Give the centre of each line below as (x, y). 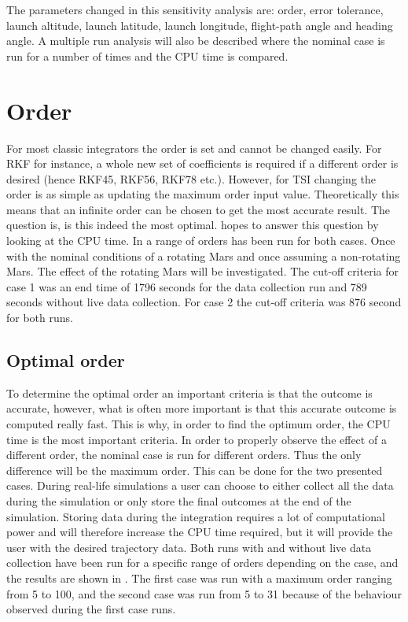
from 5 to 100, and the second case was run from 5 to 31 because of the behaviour (204, 593)
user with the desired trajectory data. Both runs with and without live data (189, 547)
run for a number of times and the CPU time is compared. (147, 56)
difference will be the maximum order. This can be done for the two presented (195, 470)
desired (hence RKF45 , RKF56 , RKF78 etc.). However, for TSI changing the (191, 178)
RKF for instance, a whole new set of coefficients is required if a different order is (202, 163)
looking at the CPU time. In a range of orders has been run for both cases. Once (201, 241)
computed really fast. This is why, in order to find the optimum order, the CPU (198, 424)
